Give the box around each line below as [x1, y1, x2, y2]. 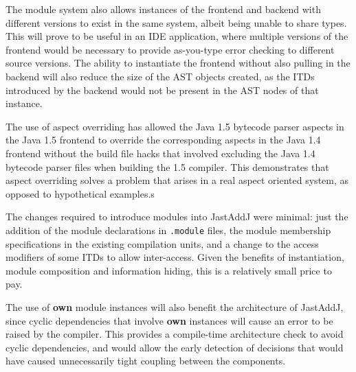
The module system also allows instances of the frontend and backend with [5, 2, 321, 16]
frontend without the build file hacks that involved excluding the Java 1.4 [5, 146, 315, 160]
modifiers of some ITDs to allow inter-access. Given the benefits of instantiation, [5, 250, 344, 264]
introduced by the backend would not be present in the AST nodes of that [5, 82, 319, 97]
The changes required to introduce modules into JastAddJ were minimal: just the [5, 209, 348, 224]
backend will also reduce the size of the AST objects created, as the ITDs [5, 69, 315, 83]
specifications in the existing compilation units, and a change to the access [5, 236, 319, 251]
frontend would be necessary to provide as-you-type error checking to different [5, 42, 335, 56]
